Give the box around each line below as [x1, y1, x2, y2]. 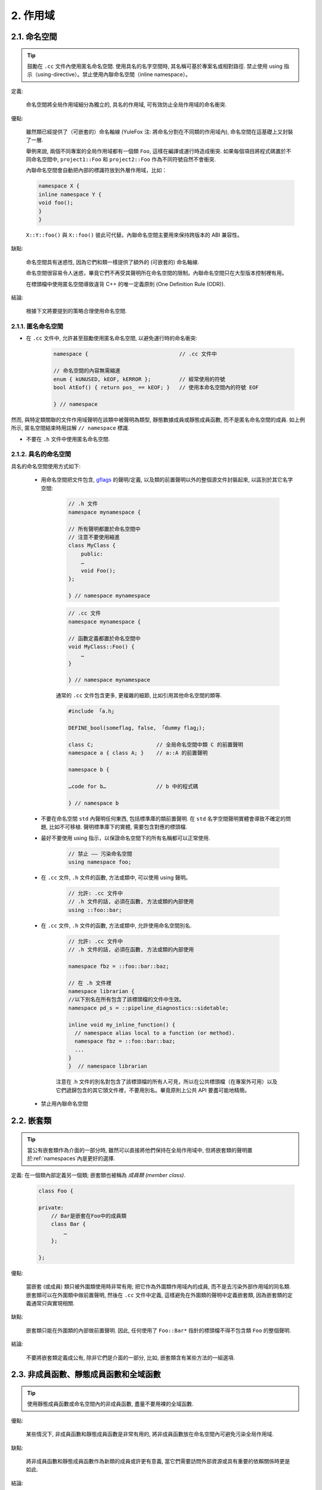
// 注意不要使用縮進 [68, 534, 120, 541]
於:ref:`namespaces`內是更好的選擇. [27, 1155, 116, 1162]
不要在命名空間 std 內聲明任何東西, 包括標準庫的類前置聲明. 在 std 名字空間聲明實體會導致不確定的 [41, 815, 286, 822]
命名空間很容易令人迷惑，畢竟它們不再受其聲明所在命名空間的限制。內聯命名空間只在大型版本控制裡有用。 [26, 269, 287, 277]
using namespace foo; [68, 858, 132, 865]
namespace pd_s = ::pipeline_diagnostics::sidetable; [68, 1004, 229, 1011]
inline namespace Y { [38, 191, 102, 198]
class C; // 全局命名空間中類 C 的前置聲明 [68, 741, 244, 748]
